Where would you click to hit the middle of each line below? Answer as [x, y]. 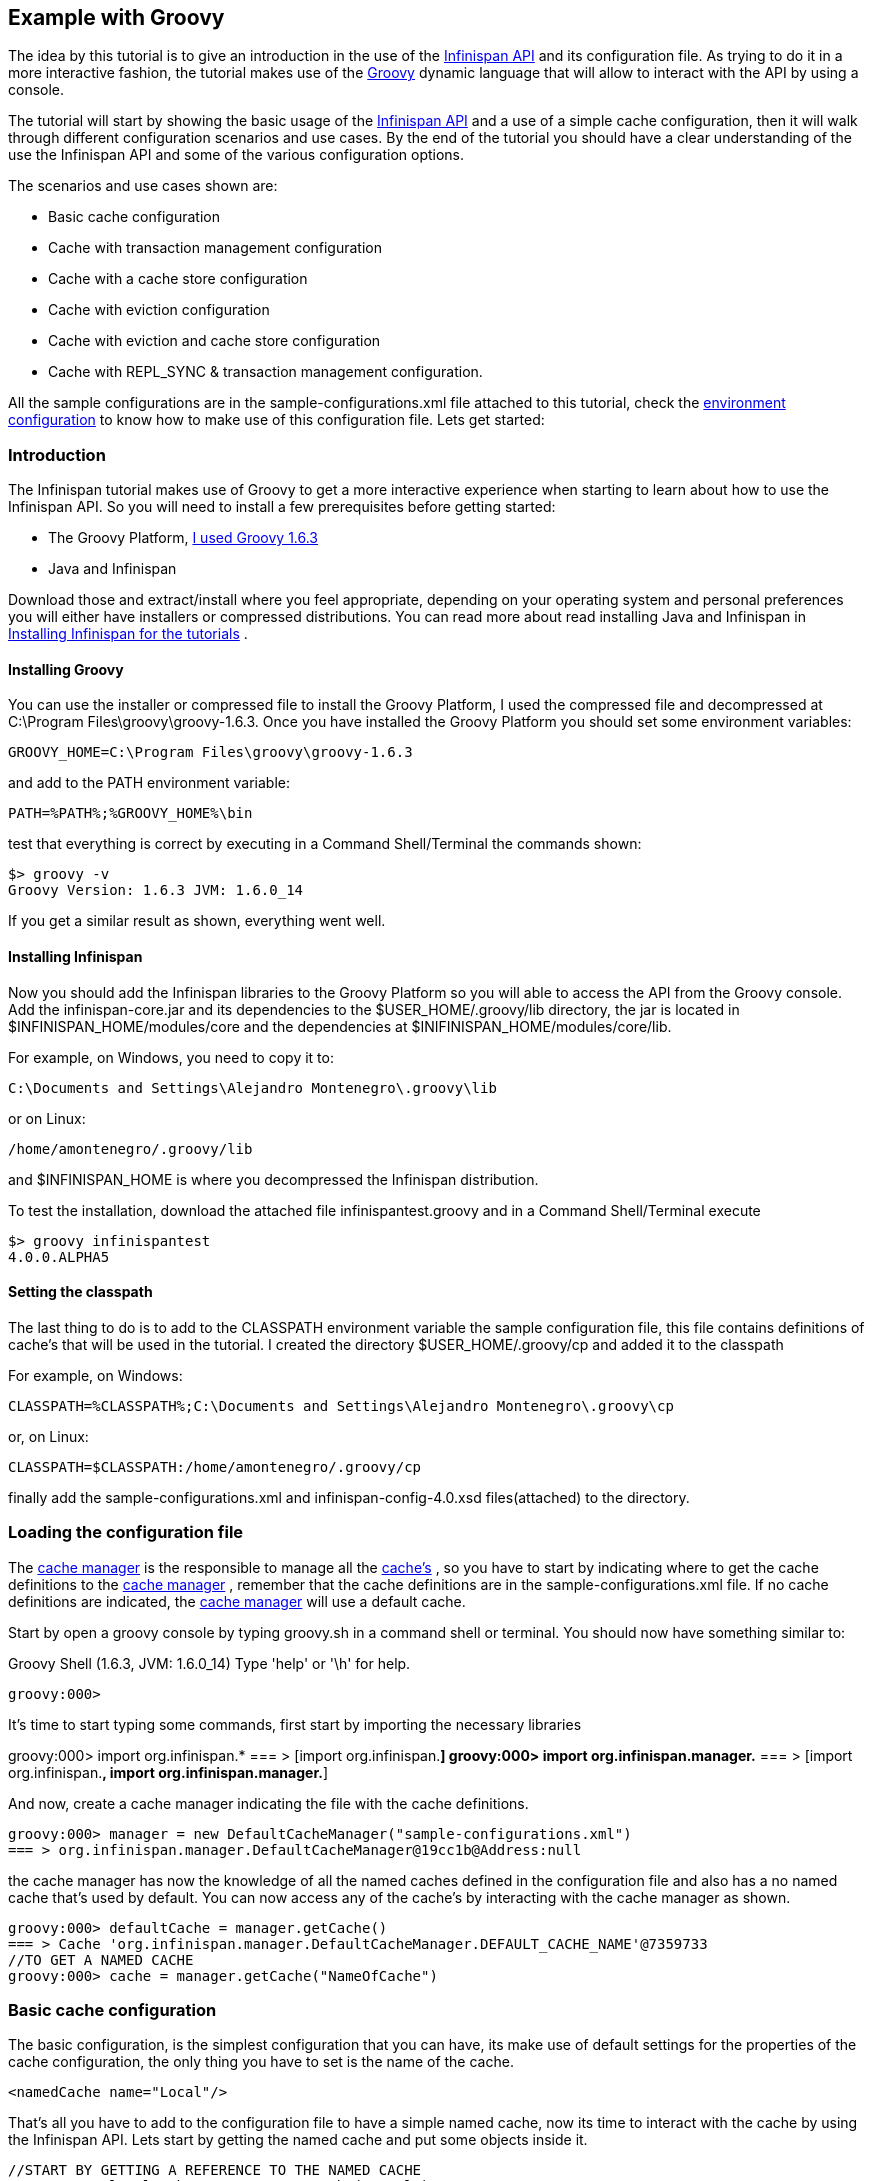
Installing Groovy [66, 669]
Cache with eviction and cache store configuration [214, 341]
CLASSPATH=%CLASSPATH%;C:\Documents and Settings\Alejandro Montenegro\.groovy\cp [341, 1405]
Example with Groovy [116, 17]
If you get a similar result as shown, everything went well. [197, 921]
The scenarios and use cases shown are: [143, 186]
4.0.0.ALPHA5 [59, 1256]
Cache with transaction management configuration [215, 248]
